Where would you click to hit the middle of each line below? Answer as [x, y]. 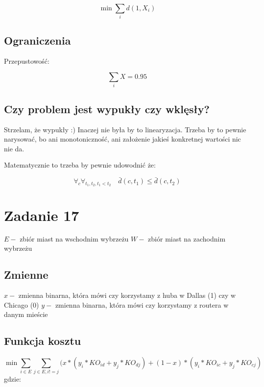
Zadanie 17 [42, 215]
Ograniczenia [37, 40]
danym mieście [26, 314]
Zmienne [26, 275]
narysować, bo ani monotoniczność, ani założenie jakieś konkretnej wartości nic [122, 139]
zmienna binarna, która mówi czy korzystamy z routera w [142, 304]
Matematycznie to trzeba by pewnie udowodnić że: [80, 165]
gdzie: [12, 379]
